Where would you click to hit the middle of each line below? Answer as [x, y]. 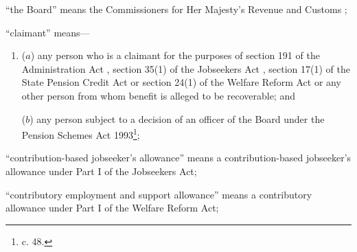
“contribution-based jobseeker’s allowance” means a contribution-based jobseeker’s [178, 158]
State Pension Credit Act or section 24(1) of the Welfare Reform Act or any [181, 82]
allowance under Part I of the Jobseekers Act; [101, 171]
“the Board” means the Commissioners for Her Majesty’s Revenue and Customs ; [176, 9]
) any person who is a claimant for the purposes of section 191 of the [175, 55]
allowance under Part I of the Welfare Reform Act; [112, 208]
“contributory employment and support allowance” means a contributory [159, 194]
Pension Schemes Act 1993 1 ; [81, 134]
